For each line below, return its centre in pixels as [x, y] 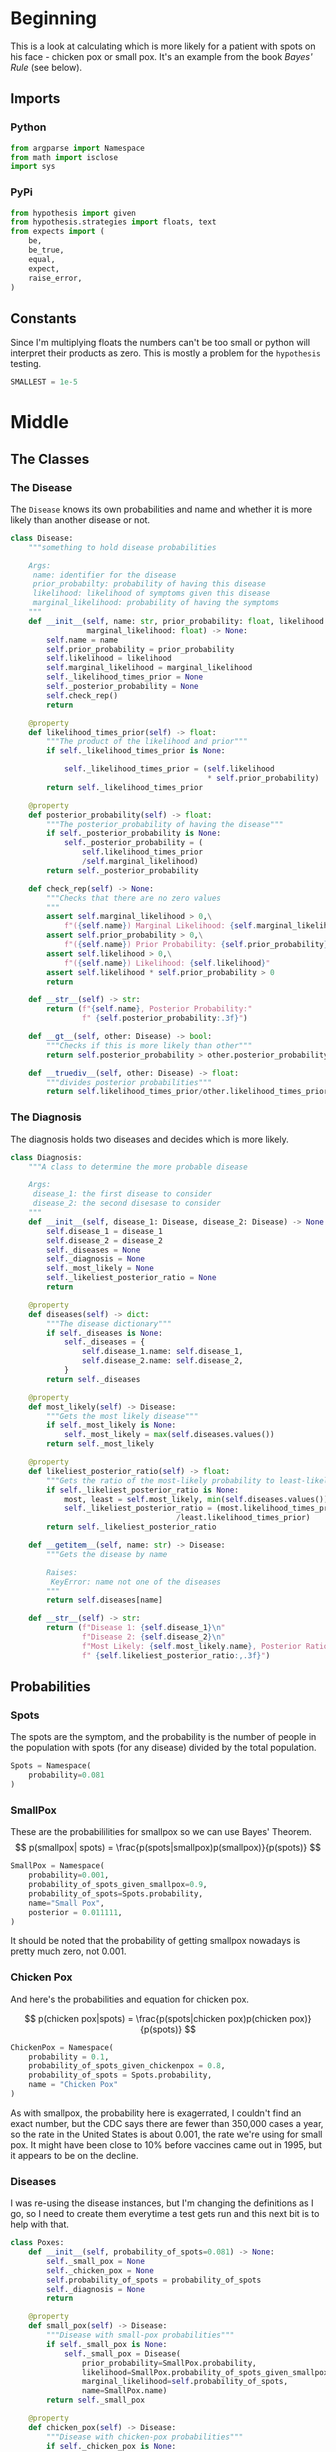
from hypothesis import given [73, 213]
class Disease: [42, 538]
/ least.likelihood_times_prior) [243, 1518]
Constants [43, 318]
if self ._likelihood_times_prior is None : [136, 751]
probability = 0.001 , [69, 1875]
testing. [26, 364]
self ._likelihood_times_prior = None [124, 677]
